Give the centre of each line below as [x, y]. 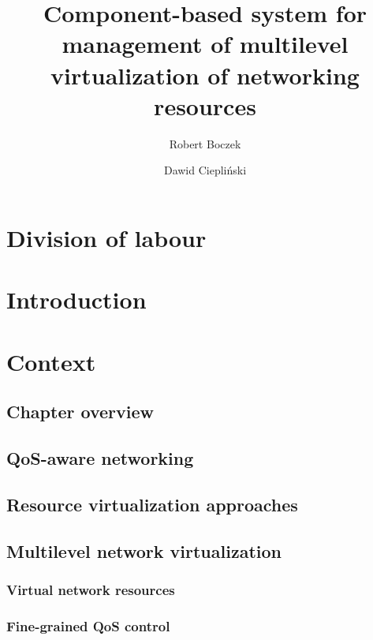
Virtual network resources [91, 589]
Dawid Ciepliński [205, 170]
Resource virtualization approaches [152, 504]
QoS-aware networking [100, 457]
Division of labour [106, 237]
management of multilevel [205, 44]
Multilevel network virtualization [144, 550]
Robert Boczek [205, 143]
